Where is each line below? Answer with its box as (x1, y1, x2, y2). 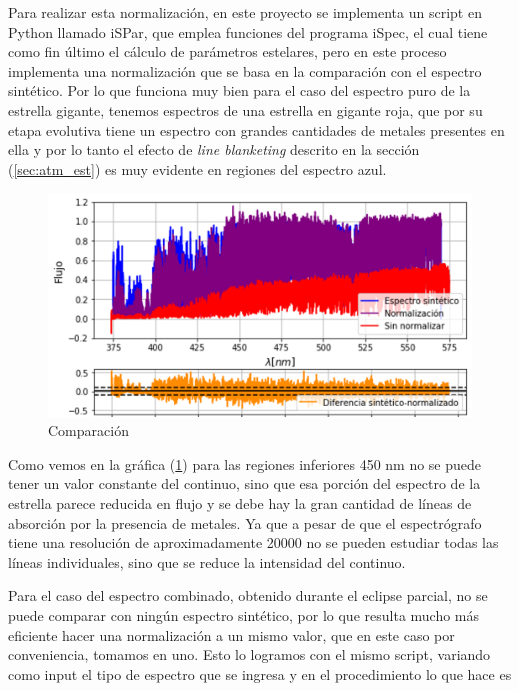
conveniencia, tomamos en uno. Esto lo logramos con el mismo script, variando (8, 644, 491, 665)
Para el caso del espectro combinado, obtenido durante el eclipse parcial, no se (8, 585, 488, 606)
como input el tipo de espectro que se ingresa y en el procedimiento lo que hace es (8, 663, 512, 684)
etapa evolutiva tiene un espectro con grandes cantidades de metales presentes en (8, 119, 505, 140)
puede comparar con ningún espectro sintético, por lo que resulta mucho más (8, 605, 480, 626)
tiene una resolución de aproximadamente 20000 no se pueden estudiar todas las (8, 532, 499, 553)
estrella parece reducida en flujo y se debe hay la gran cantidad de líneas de (8, 493, 472, 514)
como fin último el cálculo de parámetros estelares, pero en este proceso (8, 41, 447, 62)
